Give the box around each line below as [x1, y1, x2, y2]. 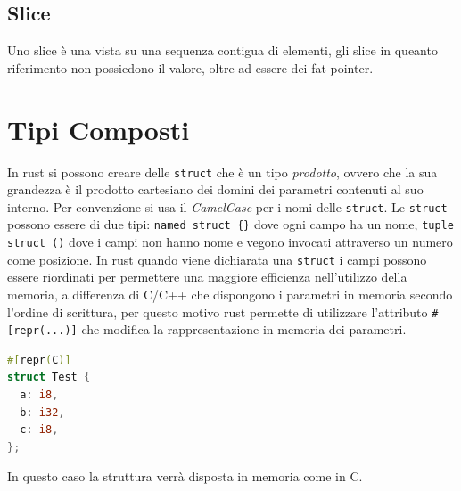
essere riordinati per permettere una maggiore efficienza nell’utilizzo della [7, 267, 407, 286]
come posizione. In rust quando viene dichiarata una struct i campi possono [7, 250, 427, 268]
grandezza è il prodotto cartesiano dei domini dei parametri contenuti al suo [7, 180, 424, 199]
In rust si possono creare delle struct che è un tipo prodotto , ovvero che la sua [7, 162, 438, 181]
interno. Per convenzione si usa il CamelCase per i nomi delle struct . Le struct [7, 197, 448, 216]
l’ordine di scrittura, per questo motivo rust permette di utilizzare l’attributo [7, 302, 428, 321]
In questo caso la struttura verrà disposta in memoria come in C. [7, 467, 363, 486]
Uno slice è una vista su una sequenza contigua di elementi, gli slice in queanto [7, 41, 438, 60]
